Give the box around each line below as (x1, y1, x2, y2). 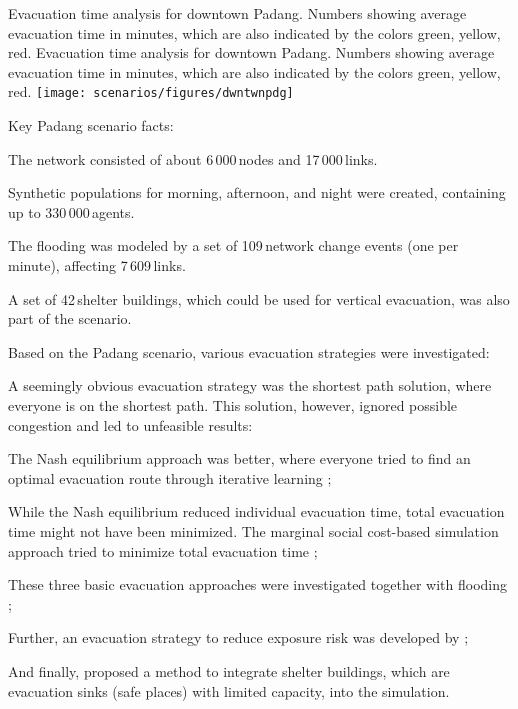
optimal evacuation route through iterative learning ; (8, 467, 332, 488)
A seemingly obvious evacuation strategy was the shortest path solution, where (8, 375, 492, 396)
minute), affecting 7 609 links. (8, 255, 186, 275)
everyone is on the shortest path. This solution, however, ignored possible (8, 394, 458, 415)
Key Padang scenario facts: (8, 115, 174, 136)
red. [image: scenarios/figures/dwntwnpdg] (8, 81, 294, 102)
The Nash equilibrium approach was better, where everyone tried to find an (8, 448, 471, 469)
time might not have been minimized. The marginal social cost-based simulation (8, 520, 499, 541)
